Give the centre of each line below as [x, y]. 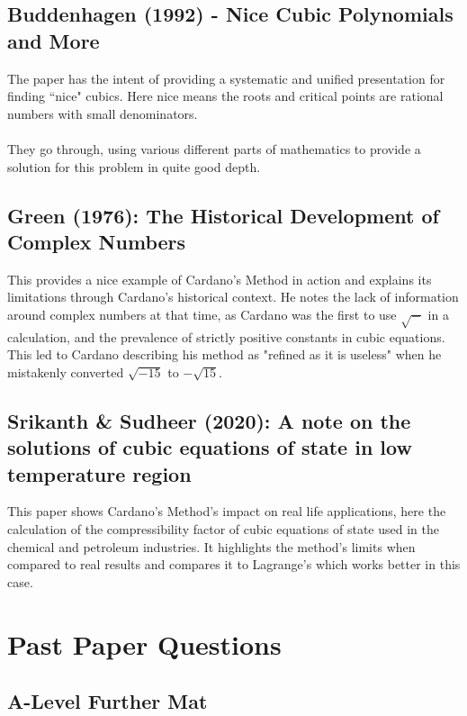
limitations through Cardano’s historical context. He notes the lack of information [233, 297]
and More [54, 40]
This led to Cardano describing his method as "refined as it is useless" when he [225, 354]
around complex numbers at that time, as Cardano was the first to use [202, 314]
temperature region [99, 473]
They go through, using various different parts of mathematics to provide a [214, 148]
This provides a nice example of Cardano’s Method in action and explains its [220, 279]
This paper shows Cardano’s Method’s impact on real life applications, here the [227, 511]
